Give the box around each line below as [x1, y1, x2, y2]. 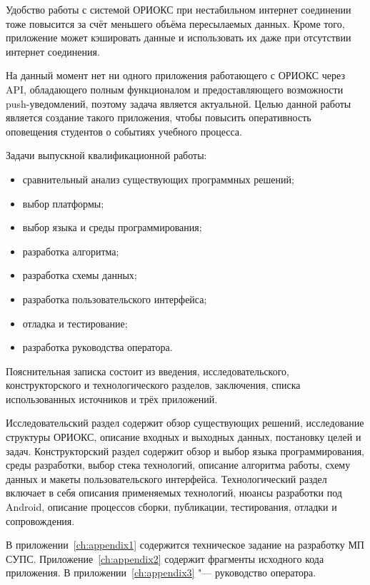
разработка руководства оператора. [22, 340, 173, 355]
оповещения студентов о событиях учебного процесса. [6, 123, 242, 138]
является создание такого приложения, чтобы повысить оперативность [6, 110, 311, 125]
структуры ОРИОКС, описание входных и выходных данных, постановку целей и [6, 429, 361, 444]
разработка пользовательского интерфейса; [22, 291, 207, 306]
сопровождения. [6, 513, 75, 528]
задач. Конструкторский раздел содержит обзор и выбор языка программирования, [6, 443, 364, 458]
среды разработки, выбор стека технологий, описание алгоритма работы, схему [6, 457, 351, 472]
